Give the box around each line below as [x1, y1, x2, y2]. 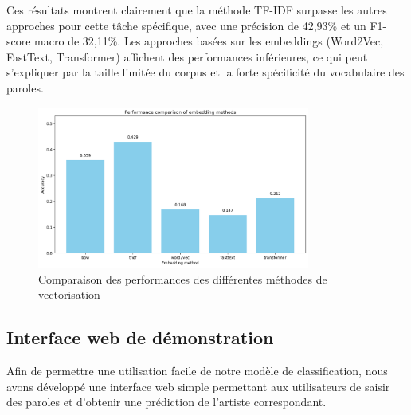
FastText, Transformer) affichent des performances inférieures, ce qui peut [6, 48, 368, 65]
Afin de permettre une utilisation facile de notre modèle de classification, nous [6, 362, 388, 378]
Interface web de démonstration [6, 325, 274, 350]
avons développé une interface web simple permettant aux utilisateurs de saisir [6, 378, 390, 394]
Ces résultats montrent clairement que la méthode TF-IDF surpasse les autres [6, 2, 387, 18]
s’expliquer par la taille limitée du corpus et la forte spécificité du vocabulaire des [6, 64, 405, 80]
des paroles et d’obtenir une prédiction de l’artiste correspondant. [6, 393, 327, 410]
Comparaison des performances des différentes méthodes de [38, 270, 327, 287]
